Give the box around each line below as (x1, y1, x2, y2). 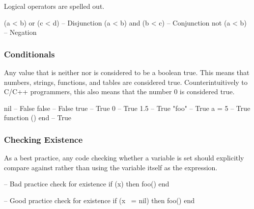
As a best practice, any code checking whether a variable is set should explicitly (4, 153, 244, 163)
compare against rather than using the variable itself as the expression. (4, 162, 218, 172)
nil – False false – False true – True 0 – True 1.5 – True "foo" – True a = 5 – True (4, 103, 251, 113)
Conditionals (4, 48, 55, 60)
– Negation (4, 27, 37, 37)
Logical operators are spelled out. (4, 1, 105, 11)
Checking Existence (4, 133, 83, 145)
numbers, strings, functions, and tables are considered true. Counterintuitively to (4, 77, 248, 87)
